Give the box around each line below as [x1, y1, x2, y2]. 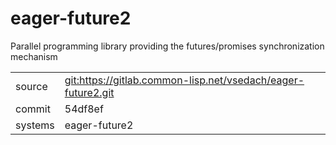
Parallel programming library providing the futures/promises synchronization [10, 40, 325, 52]
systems [15, 118, 55, 132]
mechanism [10, 50, 58, 62]
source [15, 79, 48, 93]
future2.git [64, 85, 115, 99]
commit [15, 102, 51, 116]
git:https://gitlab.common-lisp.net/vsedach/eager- [64, 73, 305, 87]
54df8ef [64, 102, 104, 116]
